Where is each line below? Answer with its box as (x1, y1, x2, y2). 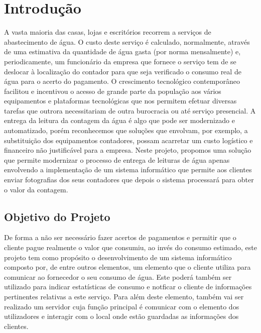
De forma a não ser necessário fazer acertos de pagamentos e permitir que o (4, 232, 236, 243)
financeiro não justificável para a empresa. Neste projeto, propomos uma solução (4, 145, 251, 155)
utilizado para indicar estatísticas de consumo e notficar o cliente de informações (4, 281, 252, 292)
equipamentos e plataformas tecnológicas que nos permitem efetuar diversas (4, 95, 237, 106)
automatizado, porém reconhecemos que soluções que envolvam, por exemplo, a (4, 125, 248, 136)
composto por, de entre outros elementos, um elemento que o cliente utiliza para (4, 262, 251, 272)
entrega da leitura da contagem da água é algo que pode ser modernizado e (4, 115, 235, 126)
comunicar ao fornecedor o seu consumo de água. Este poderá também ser (4, 271, 232, 282)
